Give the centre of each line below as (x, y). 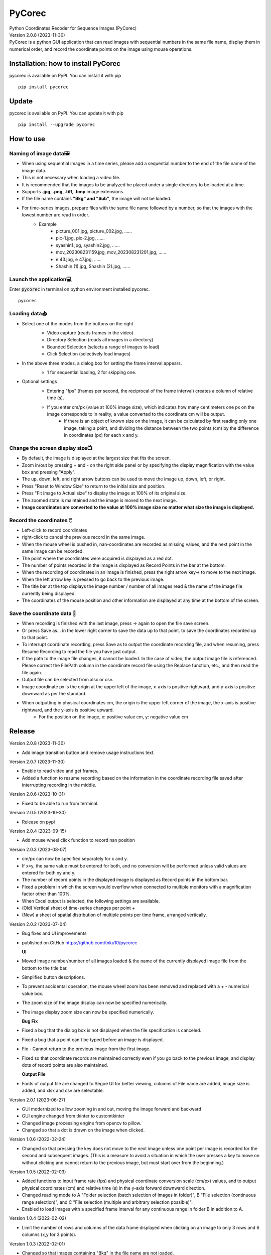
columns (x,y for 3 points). (49, 1234)
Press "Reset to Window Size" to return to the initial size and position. (94, 486)
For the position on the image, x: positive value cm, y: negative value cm (113, 717)
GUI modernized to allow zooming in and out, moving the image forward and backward (112, 1109)
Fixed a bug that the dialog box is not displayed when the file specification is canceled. (112, 1030)
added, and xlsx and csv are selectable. (63, 1091)
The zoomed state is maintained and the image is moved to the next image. (100, 500)
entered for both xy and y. (49, 872)
